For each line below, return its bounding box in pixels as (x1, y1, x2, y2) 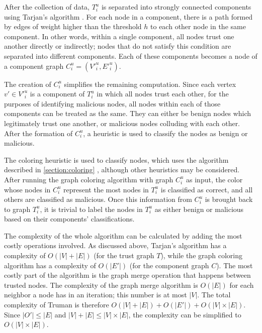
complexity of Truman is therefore (4, 299, 109, 310)
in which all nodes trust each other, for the (97, 88, 229, 99)
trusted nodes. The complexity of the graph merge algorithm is (4, 279, 198, 290)
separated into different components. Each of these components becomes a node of (4, 50, 257, 61)
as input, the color (186, 174, 243, 184)
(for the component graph (129, 260, 209, 270)
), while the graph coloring (160, 250, 243, 261)
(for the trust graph (94, 250, 154, 261)
